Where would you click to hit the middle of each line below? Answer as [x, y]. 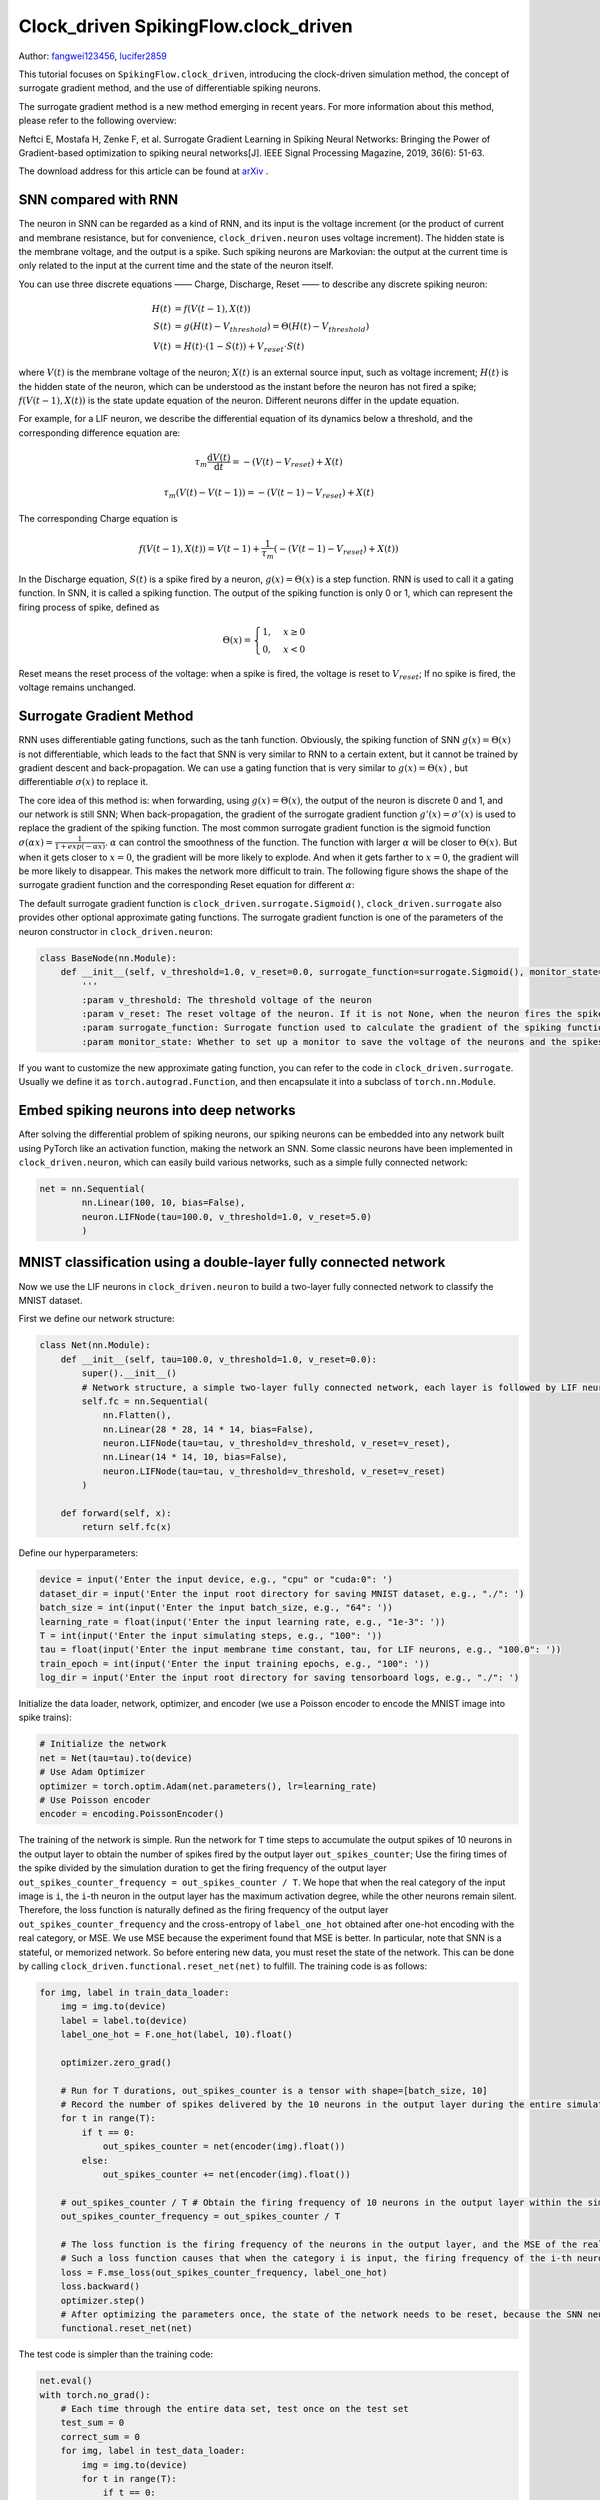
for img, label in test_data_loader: [153, 2451]
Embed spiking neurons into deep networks [157, 1110]
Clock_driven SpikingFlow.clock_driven [186, 26]
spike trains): [45, 1717]
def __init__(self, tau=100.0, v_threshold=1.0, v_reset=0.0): [219, 1359]
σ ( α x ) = [36, 842]
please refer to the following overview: [97, 121]
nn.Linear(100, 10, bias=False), [163, 1203]
